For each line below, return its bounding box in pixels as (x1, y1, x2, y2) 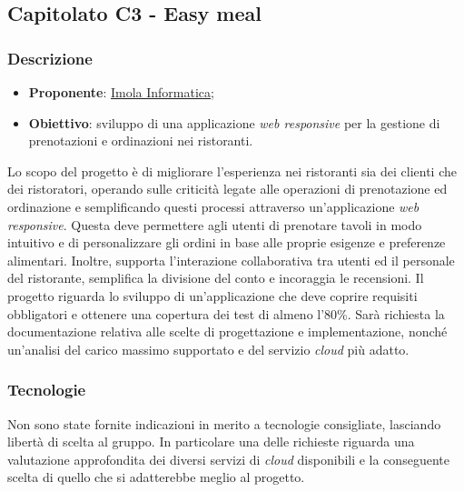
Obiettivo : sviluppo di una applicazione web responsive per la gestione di (28, 113, 440, 132)
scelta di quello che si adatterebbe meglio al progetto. (7, 467, 305, 487)
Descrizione (7, 46, 93, 69)
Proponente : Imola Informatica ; (28, 83, 214, 101)
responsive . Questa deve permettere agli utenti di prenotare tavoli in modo (7, 215, 422, 234)
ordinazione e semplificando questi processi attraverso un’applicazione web (7, 196, 420, 216)
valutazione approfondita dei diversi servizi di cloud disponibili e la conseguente (7, 449, 449, 468)
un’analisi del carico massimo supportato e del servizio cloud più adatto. (7, 339, 410, 358)
